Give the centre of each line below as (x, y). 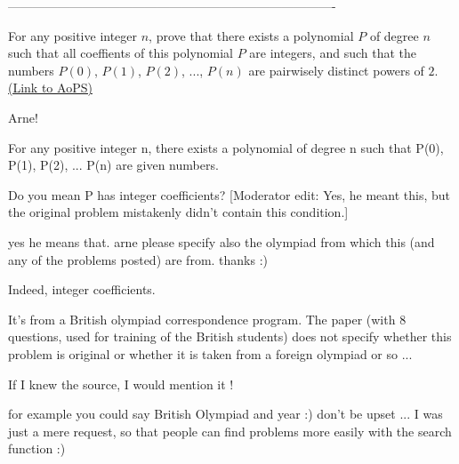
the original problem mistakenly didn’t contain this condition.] (178, 212)
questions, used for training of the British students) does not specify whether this (230, 336)
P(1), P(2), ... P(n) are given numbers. (113, 165)
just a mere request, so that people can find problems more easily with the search (230, 431)
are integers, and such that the (333, 53)
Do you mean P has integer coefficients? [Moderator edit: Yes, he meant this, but (229, 194)
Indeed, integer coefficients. (82, 289)
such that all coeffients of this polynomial (121, 53)
